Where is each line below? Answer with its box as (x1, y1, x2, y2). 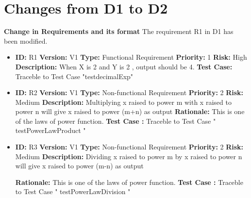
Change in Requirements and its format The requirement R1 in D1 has (4, 26, 234, 36)
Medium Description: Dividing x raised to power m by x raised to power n (15, 151, 242, 161)
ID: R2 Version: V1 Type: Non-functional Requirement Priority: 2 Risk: (15, 87, 244, 98)
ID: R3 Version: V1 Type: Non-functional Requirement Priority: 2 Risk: (15, 142, 244, 152)
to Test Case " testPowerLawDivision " (15, 186, 131, 197)
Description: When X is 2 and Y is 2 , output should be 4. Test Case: (15, 61, 233, 71)
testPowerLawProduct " (15, 125, 86, 135)
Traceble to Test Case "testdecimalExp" (15, 71, 134, 81)
